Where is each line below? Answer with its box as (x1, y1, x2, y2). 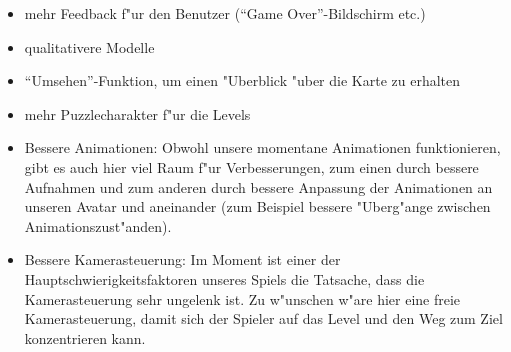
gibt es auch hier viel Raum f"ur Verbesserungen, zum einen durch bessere (24, 156, 479, 177)
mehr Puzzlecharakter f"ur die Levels (24, 103, 251, 124)
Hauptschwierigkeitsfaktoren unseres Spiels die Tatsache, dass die (24, 268, 425, 289)
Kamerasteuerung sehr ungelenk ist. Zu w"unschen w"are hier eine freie (24, 288, 461, 309)
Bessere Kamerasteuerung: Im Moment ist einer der (24, 249, 341, 270)
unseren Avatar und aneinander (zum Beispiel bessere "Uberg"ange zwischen (24, 196, 491, 217)
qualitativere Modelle (24, 36, 155, 57)
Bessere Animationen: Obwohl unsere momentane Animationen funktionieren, (24, 137, 501, 158)
